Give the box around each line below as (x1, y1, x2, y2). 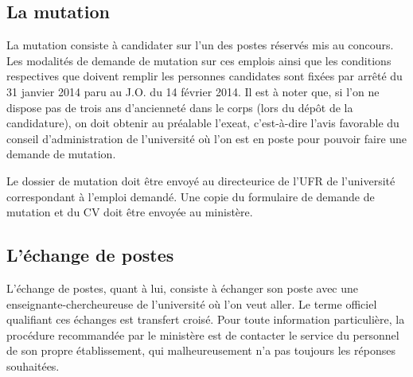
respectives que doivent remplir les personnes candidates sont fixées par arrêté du (6, 68, 403, 84)
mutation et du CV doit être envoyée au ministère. (6, 204, 253, 220)
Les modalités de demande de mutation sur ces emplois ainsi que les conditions (6, 52, 392, 68)
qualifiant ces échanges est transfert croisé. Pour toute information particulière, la (6, 311, 405, 328)
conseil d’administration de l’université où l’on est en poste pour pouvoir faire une (6, 130, 407, 146)
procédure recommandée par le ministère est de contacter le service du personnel (6, 326, 399, 343)
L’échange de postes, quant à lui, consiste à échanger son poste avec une (6, 279, 359, 296)
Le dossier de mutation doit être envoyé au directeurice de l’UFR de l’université (6, 172, 395, 188)
